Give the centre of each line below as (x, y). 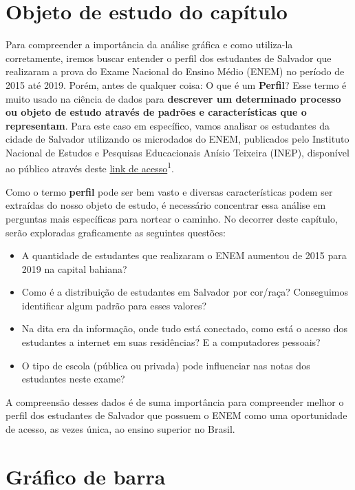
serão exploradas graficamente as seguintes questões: (116, 232)
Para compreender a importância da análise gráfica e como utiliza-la (149, 44)
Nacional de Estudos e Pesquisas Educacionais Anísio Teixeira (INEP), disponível (177, 152)
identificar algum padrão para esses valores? (114, 305)
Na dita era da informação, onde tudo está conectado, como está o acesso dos (185, 328)
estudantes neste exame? (73, 379)
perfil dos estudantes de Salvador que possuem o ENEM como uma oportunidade (176, 415)
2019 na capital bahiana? (74, 268)
